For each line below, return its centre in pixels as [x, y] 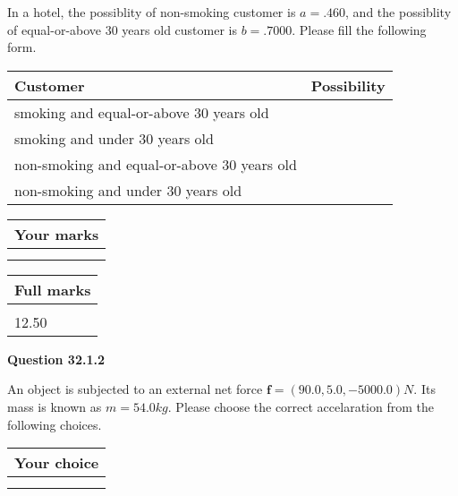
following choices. [55, 424]
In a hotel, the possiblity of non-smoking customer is [152, 12]
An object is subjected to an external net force [135, 389]
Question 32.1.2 [56, 359]
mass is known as [55, 406]
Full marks [53, 289]
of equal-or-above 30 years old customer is [122, 29]
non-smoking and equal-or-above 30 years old [156, 164]
